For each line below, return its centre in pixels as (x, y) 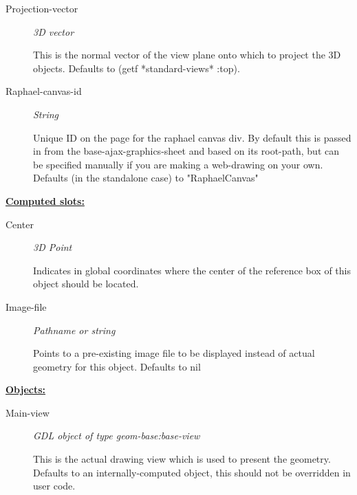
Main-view (28, 412)
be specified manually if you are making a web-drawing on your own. (178, 164)
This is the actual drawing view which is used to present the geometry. (182, 459)
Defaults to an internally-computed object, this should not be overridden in (192, 472)
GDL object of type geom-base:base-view (117, 436)
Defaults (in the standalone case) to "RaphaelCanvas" (146, 178)
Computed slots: (45, 200)
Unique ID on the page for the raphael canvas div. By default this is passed (192, 137)
